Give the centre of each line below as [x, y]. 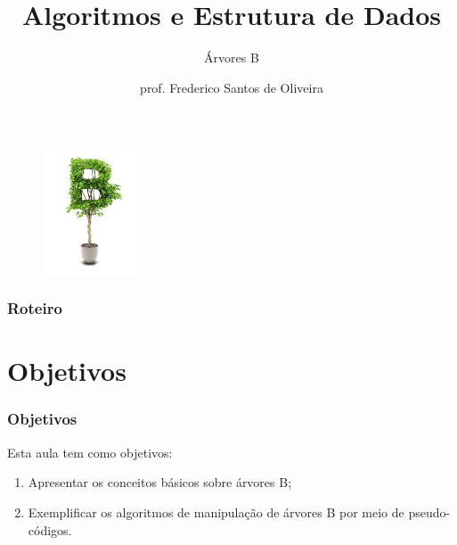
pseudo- [429, 512]
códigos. [50, 529]
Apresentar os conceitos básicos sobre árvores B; [160, 482]
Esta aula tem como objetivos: [90, 452]
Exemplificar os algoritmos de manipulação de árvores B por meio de [216, 512]
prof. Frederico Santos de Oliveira [232, 87]
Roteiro [35, 308]
